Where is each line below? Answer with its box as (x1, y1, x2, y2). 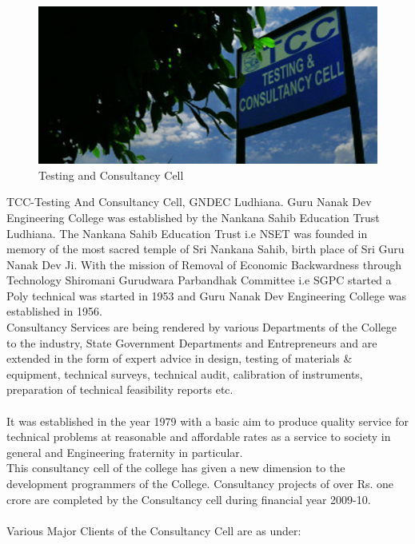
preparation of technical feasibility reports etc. (6, 381, 233, 398)
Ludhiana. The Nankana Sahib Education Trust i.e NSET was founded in (6, 224, 368, 241)
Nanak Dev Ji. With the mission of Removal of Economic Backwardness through (6, 256, 402, 272)
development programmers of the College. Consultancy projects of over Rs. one (6, 475, 394, 491)
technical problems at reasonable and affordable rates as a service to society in (6, 428, 391, 445)
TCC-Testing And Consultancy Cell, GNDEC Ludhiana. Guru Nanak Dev (6, 193, 372, 210)
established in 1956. (6, 303, 102, 320)
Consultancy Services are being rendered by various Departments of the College (6, 319, 397, 336)
